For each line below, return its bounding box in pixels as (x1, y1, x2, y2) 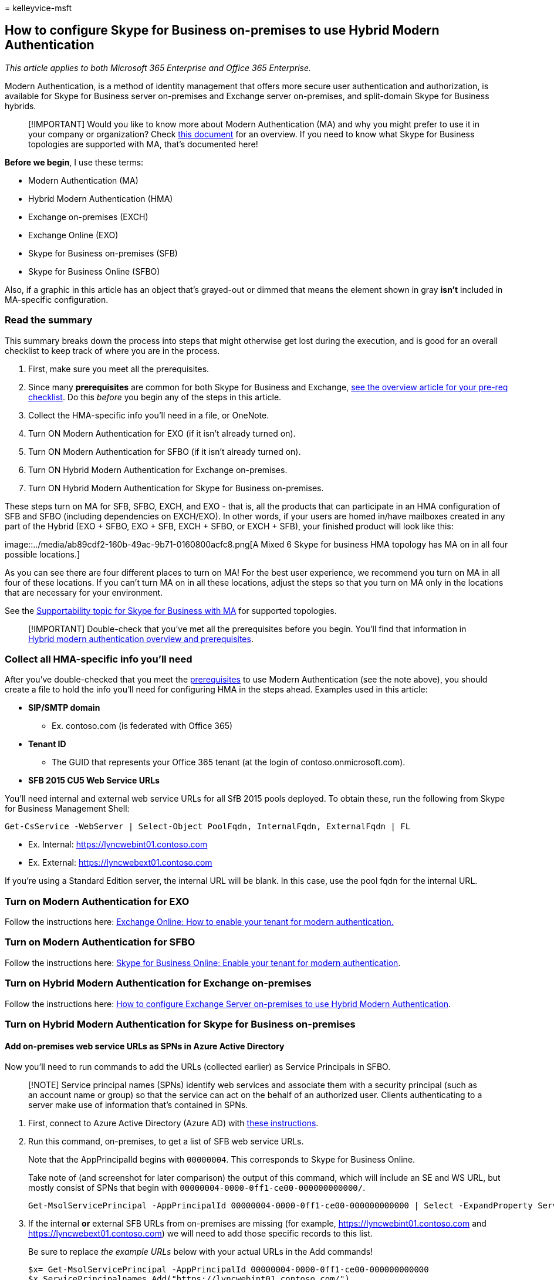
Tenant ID (28, 739, 66, 749)
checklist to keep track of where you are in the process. (5, 345, 220, 356)
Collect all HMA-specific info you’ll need (5, 653, 192, 665)
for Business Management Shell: (5, 803, 130, 814)
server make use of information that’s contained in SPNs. (28, 1100, 248, 1110)
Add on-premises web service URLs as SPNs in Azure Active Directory (5, 1041, 285, 1051)
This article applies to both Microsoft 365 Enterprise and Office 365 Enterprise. (5, 62, 312, 73)
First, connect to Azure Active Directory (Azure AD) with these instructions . (28, 1118, 319, 1129)
